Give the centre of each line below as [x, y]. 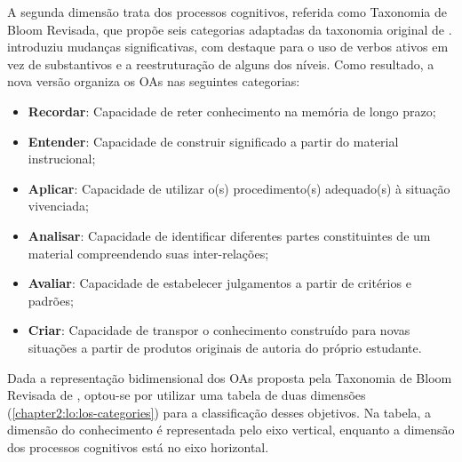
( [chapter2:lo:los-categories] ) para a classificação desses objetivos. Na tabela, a [219, 412]
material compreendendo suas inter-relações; [148, 253]
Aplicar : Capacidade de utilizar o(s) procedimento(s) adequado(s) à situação [239, 188]
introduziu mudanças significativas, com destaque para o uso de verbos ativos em [228, 47]
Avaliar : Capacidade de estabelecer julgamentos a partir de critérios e [219, 283]
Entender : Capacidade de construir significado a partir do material [213, 141]
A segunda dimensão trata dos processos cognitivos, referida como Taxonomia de [227, 12]
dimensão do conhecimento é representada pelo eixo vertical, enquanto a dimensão [231, 430]
